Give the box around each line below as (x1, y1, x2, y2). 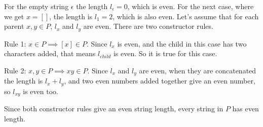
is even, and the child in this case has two (117, 38, 247, 49)
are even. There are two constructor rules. (83, 21, 213, 31)
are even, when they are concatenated (139, 65, 256, 75)
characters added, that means (4, 48, 96, 59)
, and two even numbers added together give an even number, (64, 75, 255, 86)
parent (4, 21, 24, 31)
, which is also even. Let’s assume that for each (112, 11, 259, 21)
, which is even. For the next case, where (127, 1, 254, 11)
